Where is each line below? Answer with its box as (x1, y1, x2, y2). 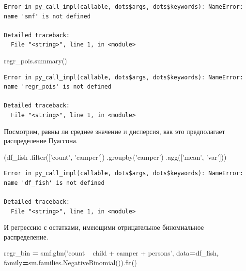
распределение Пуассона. (4, 135, 78, 146)
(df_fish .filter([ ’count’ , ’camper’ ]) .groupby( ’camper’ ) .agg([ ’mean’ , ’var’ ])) (4, 151, 227, 162)
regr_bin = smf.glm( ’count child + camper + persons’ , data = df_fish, (4, 248, 219, 258)
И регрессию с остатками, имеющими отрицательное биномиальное (4, 222, 204, 232)
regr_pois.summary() (4, 55, 67, 65)
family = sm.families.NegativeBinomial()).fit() (4, 257, 137, 268)
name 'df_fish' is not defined (4, 179, 105, 186)
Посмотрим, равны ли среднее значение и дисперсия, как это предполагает (4, 126, 225, 136)
